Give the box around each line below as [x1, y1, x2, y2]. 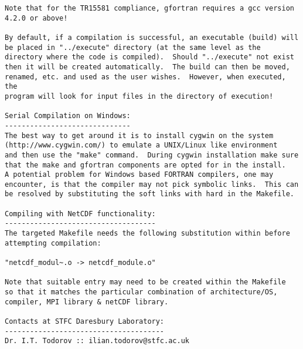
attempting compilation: [5, 239, 101, 247]
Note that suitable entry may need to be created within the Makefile [5, 278, 286, 287]
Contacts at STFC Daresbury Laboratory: [5, 317, 165, 325]
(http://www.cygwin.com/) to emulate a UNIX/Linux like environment [5, 141, 278, 150]
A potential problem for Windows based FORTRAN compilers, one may [5, 170, 274, 179]
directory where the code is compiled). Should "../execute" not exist [5, 53, 294, 62]
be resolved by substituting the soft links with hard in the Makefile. [5, 190, 294, 199]
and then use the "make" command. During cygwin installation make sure [5, 150, 299, 159]
